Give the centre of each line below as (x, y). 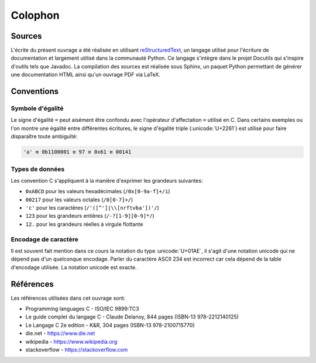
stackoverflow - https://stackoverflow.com (77, 350)
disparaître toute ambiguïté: (44, 136)
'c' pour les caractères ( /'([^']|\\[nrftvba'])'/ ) (92, 208)
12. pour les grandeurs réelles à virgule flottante (84, 224)
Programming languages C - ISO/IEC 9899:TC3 (83, 309)
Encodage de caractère (44, 239)
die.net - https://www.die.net (60, 333)
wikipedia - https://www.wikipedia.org (71, 341)
